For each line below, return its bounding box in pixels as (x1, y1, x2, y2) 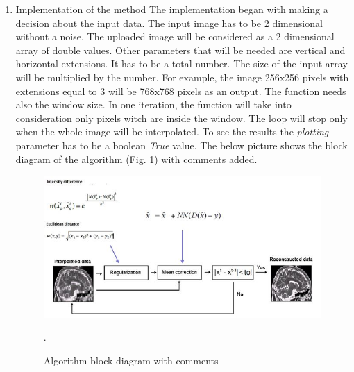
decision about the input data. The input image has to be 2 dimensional (15, 15, 323, 30)
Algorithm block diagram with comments (43, 353, 219, 368)
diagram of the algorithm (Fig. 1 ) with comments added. (15, 151, 258, 166)
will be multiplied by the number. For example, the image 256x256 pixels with (15, 69, 349, 84)
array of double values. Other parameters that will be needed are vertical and (15, 42, 346, 57)
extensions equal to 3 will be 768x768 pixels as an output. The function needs (15, 83, 346, 98)
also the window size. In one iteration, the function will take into (15, 97, 292, 112)
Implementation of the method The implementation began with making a (15, 2, 328, 16)
